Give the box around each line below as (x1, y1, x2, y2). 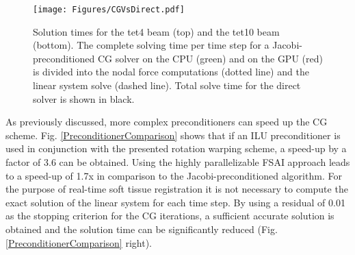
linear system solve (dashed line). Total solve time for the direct (33, 78, 301, 93)
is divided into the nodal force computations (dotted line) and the (33, 64, 309, 79)
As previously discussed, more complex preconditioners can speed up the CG (5, 114, 328, 129)
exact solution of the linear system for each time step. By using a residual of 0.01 (5, 195, 345, 209)
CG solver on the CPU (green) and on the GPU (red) (97, 51, 323, 65)
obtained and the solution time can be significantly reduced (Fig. (5, 221, 278, 236)
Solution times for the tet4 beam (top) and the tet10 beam (33, 24, 280, 38)
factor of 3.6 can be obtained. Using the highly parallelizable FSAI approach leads (5, 155, 350, 169)
